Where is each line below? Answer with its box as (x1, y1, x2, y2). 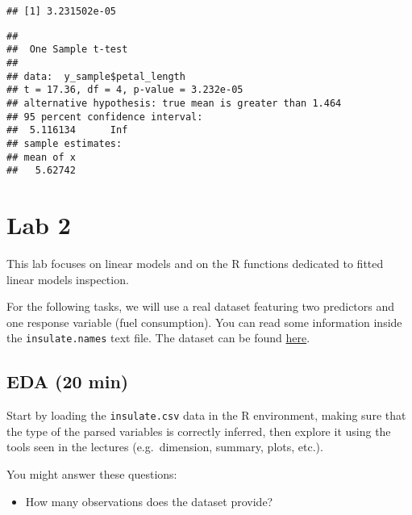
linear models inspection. (6, 270, 129, 287)
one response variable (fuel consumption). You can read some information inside (6, 313, 402, 330)
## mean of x (6, 151, 76, 163)
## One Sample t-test (6, 44, 128, 56)
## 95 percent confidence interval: (6, 111, 203, 123)
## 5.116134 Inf (6, 124, 128, 136)
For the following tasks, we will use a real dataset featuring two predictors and (6, 298, 395, 315)
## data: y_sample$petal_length (6, 70, 185, 82)
